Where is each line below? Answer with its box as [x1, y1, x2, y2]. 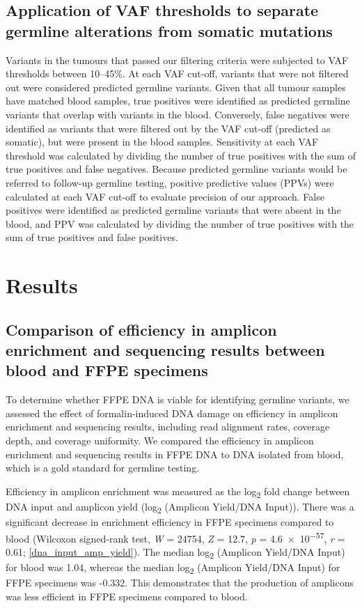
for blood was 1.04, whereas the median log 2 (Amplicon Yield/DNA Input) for [6, 560, 340, 576]
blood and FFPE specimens [6, 359, 208, 381]
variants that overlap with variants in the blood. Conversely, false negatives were [6, 107, 349, 121]
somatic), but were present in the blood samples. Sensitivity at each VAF [6, 134, 319, 149]
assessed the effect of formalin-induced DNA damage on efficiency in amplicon [6, 405, 338, 420]
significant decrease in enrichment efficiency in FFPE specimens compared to [6, 515, 334, 529]
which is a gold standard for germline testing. [6, 460, 200, 475]
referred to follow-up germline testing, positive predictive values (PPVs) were [6, 175, 334, 189]
